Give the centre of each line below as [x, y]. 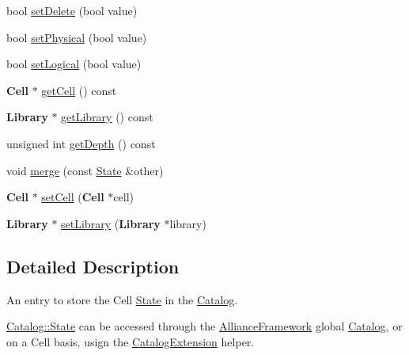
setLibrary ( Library [111, 223]
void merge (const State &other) [85, 170]
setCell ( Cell [73, 197]
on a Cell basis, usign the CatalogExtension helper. [131, 341]
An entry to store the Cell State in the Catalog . [122, 299]
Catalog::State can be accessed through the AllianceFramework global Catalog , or [204, 326]
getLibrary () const [107, 117]
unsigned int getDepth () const [81, 143]
